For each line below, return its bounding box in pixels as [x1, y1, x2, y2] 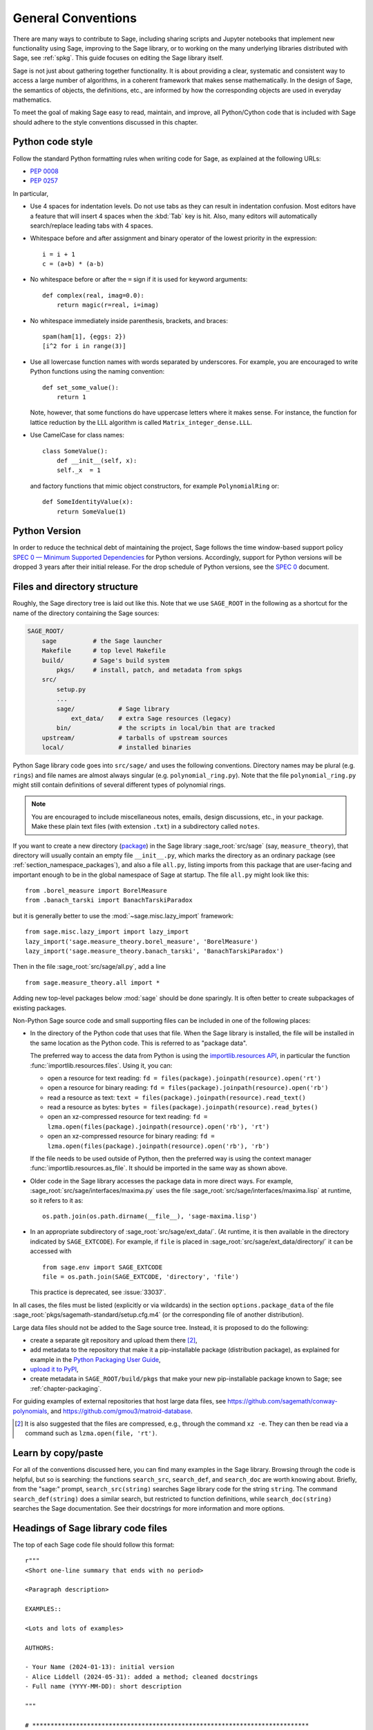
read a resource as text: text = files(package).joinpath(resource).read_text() [47, 1093, 307, 1102]
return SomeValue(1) [56, 507, 126, 516]
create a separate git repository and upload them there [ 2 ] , [30, 1336, 198, 1344]
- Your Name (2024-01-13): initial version [25, 1663, 175, 1671]
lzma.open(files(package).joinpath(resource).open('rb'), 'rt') [47, 1122, 270, 1131]
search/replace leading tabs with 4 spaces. [30, 221, 153, 230]
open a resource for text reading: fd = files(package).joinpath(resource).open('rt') [47, 1073, 321, 1082]
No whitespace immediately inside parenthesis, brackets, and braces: [30, 316, 228, 325]
